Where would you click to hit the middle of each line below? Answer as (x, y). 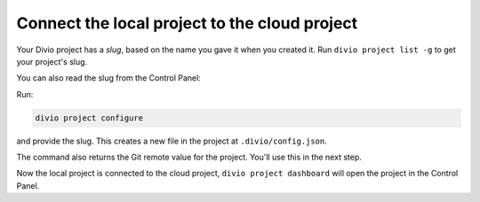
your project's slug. (52, 61)
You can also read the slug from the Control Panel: (109, 78)
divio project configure (89, 118)
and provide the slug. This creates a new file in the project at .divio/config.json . (172, 141)
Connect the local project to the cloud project (187, 23)
